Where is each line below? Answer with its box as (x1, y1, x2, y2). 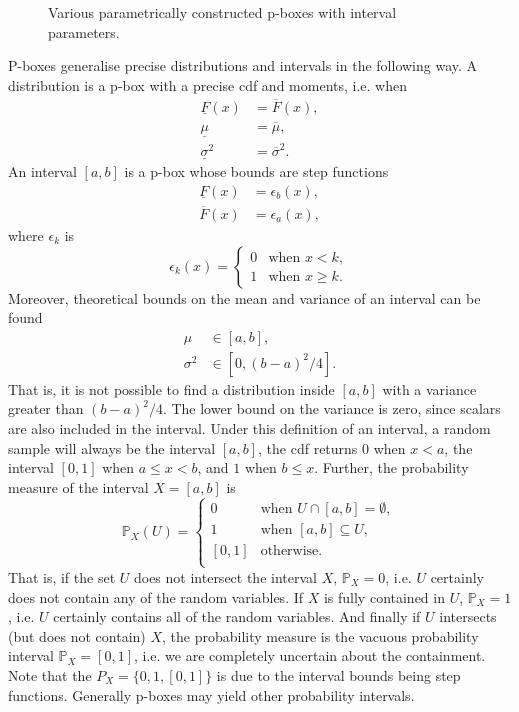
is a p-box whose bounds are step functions (124, 161, 389, 182)
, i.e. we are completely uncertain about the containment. (134, 645, 486, 666)
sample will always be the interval (8, 437, 216, 458)
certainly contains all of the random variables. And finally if (53, 606, 421, 627)
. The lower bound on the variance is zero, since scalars (162, 398, 501, 419)
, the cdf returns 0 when (258, 437, 406, 458)
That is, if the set (8, 566, 116, 587)
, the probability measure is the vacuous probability (162, 625, 479, 646)
